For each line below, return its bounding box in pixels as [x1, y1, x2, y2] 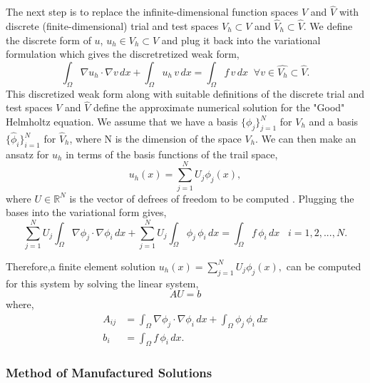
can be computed [286, 258, 361, 273]
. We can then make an [255, 131, 356, 146]
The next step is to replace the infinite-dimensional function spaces [6, 4, 299, 19]
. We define [303, 19, 353, 34]
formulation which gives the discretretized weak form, [6, 46, 240, 61]
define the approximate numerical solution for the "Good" [93, 100, 345, 115]
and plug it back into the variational [161, 32, 321, 47]
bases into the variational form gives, [6, 205, 167, 220]
